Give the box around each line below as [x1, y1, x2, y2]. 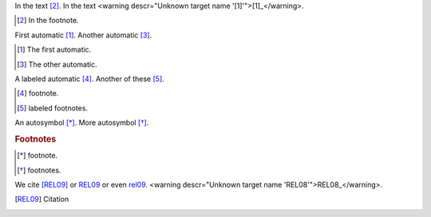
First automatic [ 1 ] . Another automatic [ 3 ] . [14, 30, 152, 40]
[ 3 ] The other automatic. [17, 60, 97, 69]
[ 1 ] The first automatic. [17, 45, 92, 55]
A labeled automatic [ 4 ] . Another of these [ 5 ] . [14, 74, 165, 83]
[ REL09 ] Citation [14, 195, 69, 204]
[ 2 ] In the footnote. [17, 16, 79, 25]
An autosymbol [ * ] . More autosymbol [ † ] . [14, 118, 149, 127]
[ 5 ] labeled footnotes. [17, 103, 88, 113]
